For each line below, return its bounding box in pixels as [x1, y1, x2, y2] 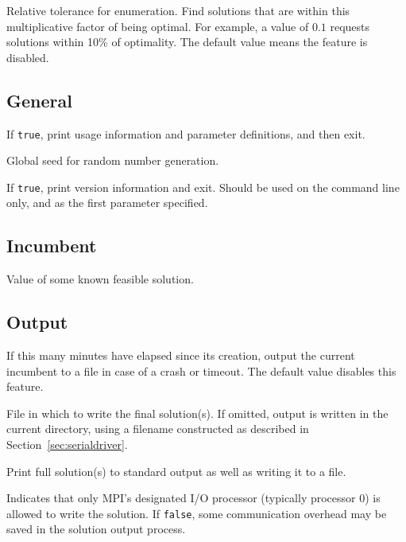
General [6, 88, 72, 112]
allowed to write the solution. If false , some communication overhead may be [6, 505, 387, 521]
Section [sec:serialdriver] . [6, 436, 128, 453]
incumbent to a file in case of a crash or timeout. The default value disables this [6, 362, 396, 379]
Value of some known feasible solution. [6, 271, 194, 287]
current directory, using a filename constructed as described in [6, 420, 309, 437]
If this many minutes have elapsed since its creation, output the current [6, 347, 355, 364]
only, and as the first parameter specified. [6, 194, 208, 211]
